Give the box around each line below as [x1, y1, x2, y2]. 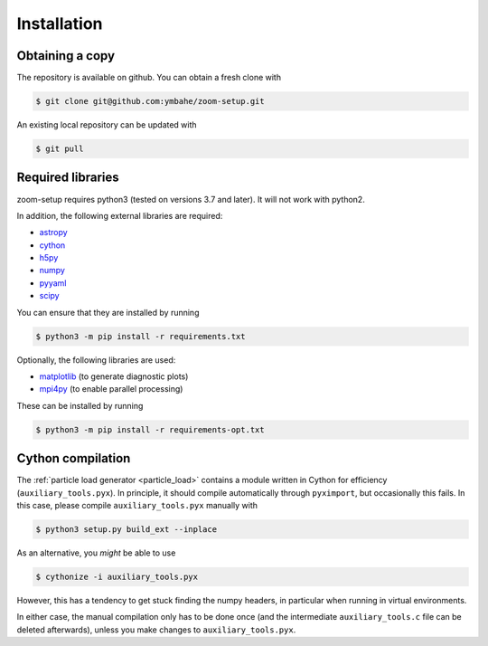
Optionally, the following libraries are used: [16, 354, 176, 366]
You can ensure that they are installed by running [16, 307, 200, 318]
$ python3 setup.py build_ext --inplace [35, 525, 217, 535]
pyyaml [39, 277, 67, 289]
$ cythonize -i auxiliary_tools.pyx [35, 572, 199, 582]
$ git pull [35, 144, 84, 154]
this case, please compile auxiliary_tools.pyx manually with [16, 500, 258, 511]
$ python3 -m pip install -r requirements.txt [35, 331, 246, 341]
